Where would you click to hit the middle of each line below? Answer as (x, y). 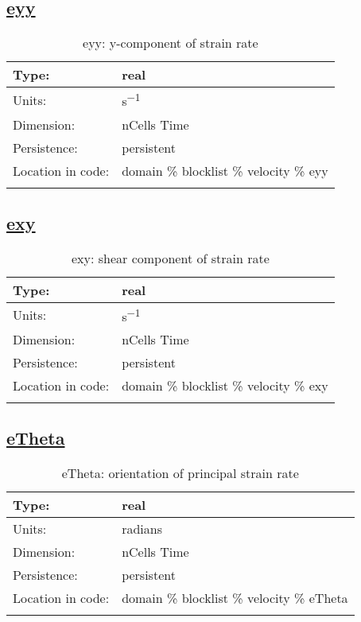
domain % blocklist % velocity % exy (225, 386)
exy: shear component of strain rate (170, 258)
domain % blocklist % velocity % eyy (225, 170)
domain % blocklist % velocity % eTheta (235, 598)
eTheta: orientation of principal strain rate (180, 473)
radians (142, 529)
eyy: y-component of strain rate (171, 43)
